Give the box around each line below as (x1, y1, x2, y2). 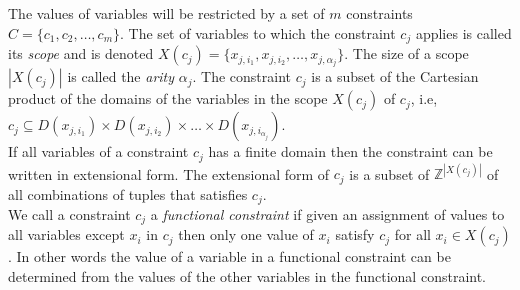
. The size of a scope (344, 43, 469, 64)
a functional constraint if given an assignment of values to (150, 204, 505, 224)
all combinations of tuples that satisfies (8, 183, 248, 204)
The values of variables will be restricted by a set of (8, 3, 325, 23)
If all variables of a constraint (8, 141, 189, 162)
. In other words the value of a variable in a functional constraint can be (8, 246, 451, 267)
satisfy (335, 224, 375, 245)
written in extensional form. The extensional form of (8, 163, 330, 184)
